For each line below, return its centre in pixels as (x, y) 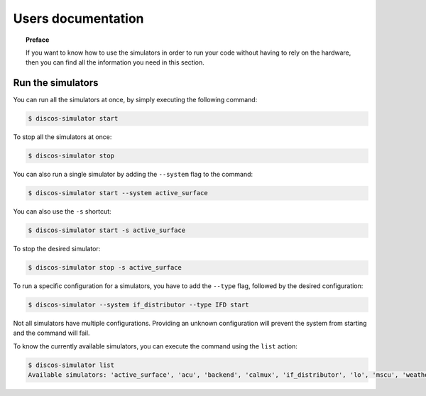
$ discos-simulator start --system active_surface (118, 193)
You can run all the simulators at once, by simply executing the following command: (135, 100)
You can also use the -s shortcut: (62, 211)
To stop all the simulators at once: (62, 137)
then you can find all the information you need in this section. (115, 62)
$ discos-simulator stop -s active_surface (105, 268)
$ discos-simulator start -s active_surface (107, 230)
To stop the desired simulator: (57, 249)
